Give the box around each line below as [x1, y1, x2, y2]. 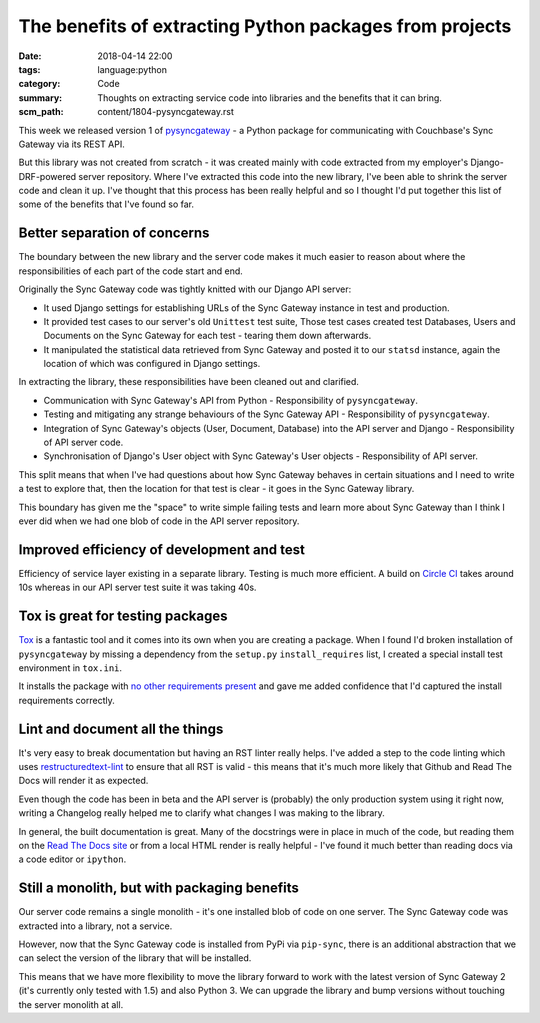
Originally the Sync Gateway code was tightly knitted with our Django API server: [18, 283, 352, 295]
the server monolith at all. [18, 998, 124, 1010]
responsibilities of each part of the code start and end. [18, 265, 244, 277]
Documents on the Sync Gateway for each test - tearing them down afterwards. [43, 330, 372, 342]
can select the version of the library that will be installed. [18, 952, 252, 964]
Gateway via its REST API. [18, 138, 125, 150]
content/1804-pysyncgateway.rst [97, 106, 234, 118]
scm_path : [18, 106, 64, 118]
